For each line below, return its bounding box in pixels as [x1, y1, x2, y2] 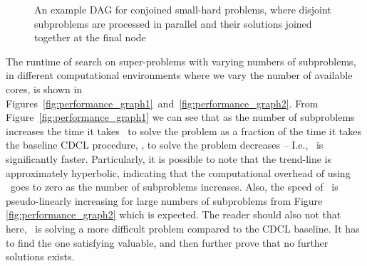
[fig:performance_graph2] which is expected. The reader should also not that [6, 207, 341, 222]
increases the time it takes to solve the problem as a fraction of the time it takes [6, 123, 362, 138]
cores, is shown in [6, 81, 83, 96]
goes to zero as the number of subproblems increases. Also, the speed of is [10, 179, 338, 194]
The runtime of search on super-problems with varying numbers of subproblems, [6, 53, 356, 68]
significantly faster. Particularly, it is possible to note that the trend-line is [6, 151, 332, 166]
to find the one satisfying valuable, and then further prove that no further [6, 235, 329, 250]
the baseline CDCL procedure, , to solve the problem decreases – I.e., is [6, 137, 324, 152]
